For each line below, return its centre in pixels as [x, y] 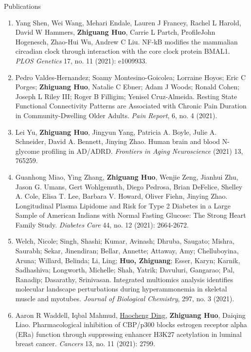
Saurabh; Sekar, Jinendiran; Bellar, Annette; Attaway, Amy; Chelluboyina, [127, 251]
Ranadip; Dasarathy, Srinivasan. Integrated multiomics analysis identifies [124, 279]
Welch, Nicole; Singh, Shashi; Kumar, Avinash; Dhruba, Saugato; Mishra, [125, 241]
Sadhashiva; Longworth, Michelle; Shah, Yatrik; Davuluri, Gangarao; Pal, [125, 270]
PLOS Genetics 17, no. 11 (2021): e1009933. [81, 60]
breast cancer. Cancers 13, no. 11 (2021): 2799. [85, 343]
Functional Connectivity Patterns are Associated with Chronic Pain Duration [131, 106]
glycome [27, 151]
